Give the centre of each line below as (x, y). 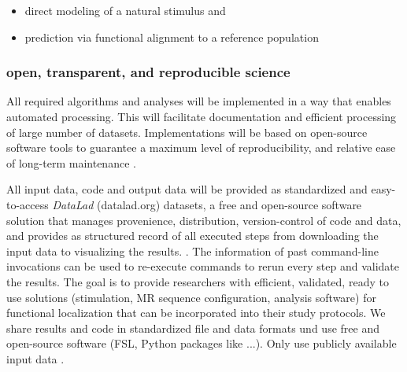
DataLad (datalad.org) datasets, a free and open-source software (207, 204)
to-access (28, 204)
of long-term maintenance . (71, 162)
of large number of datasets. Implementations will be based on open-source (187, 132)
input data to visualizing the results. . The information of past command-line (192, 250)
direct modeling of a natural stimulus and (125, 10)
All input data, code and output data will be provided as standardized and (187, 189)
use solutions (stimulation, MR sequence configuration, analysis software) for (191, 297)
